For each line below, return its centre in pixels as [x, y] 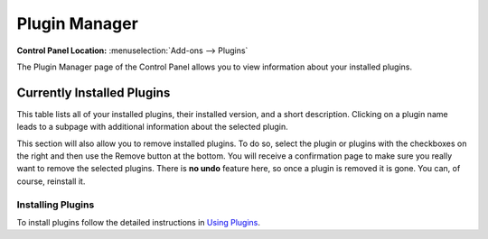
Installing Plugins [56, 205]
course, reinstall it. [51, 181]
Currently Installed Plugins [94, 92]
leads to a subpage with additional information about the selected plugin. [152, 127]
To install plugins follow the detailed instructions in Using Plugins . [139, 222]
